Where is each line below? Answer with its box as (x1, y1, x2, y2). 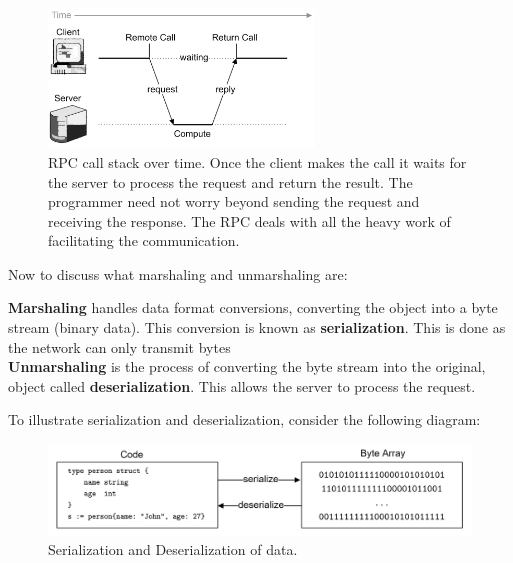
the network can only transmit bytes (8, 336, 231, 357)
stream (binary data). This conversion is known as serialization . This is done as (8, 317, 506, 338)
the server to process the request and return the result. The (48, 171, 413, 192)
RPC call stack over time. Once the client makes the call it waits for (48, 151, 467, 172)
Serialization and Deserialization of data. (48, 539, 298, 560)
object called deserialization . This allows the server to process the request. (8, 375, 476, 396)
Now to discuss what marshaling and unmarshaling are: (8, 263, 348, 284)
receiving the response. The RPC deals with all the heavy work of (48, 210, 451, 231)
